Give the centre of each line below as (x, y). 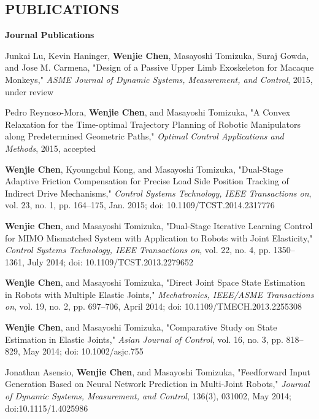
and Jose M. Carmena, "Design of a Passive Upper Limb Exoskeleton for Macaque (159, 67)
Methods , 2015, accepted (51, 148)
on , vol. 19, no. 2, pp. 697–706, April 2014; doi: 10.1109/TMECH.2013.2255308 (153, 306)
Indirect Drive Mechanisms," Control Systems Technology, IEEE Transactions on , (158, 193)
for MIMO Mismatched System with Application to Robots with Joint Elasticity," (159, 237)
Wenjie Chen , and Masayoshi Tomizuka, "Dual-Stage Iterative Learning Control (159, 225)
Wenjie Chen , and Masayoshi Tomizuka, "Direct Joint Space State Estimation (155, 282)
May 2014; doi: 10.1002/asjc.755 (83, 351)
